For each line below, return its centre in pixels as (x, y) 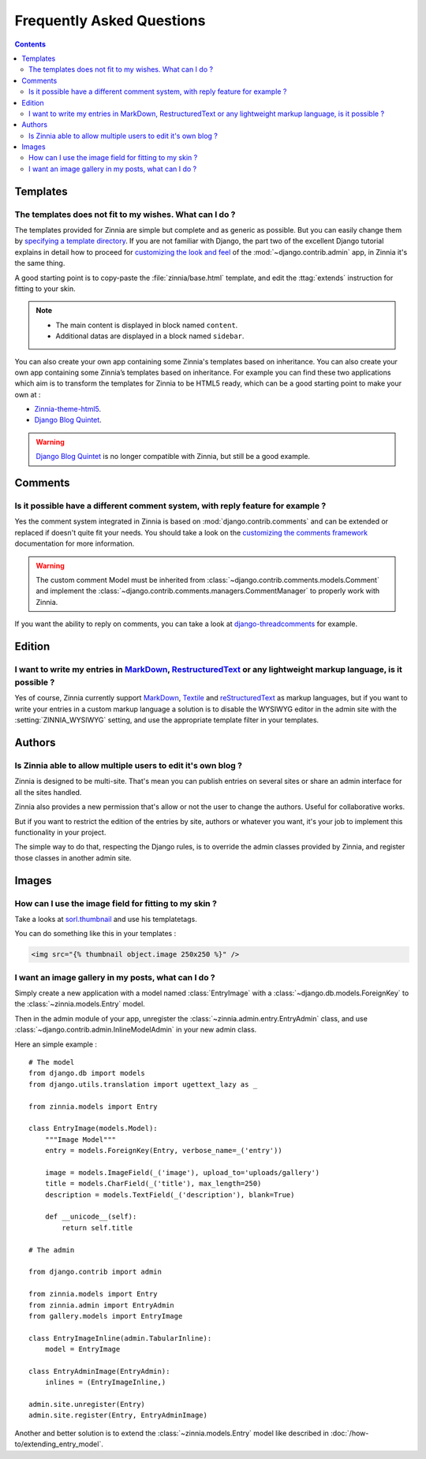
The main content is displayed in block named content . (147, 325)
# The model (52, 1062)
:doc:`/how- (349, 1433)
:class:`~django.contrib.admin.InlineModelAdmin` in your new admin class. (136, 1030)
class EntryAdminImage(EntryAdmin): (99, 1371)
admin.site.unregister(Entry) (87, 1405)
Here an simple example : (56, 1044)
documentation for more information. (75, 543)
